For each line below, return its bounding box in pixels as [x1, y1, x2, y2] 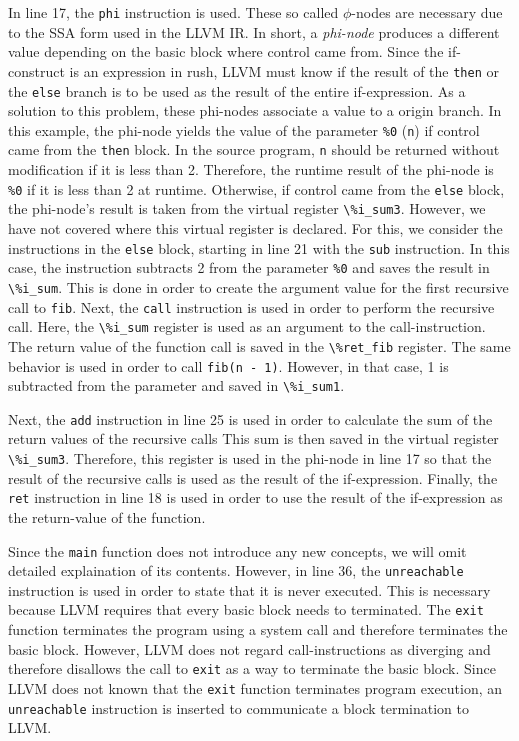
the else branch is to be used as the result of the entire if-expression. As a [8, 80, 466, 101]
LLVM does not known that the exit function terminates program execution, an [8, 677, 503, 698]
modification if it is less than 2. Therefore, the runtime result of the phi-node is [8, 159, 494, 180]
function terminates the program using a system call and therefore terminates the [8, 619, 508, 640]
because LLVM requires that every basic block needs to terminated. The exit [8, 599, 484, 620]
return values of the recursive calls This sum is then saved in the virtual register [8, 428, 499, 449]
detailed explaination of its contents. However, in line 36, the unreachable [8, 560, 464, 581]
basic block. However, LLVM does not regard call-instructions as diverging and [8, 638, 491, 659]
